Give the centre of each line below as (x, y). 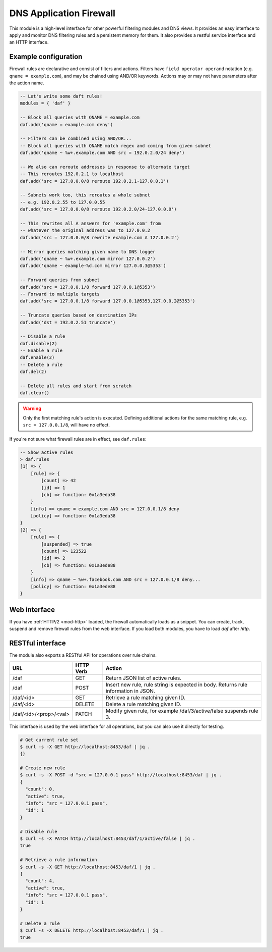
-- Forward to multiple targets (60, 294)
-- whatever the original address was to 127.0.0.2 (85, 230)
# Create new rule (43, 768)
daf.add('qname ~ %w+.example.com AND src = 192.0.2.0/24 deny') (102, 153)
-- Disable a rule (43, 336)
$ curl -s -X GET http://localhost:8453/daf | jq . (85, 747)
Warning (32, 408)
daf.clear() (35, 393)
